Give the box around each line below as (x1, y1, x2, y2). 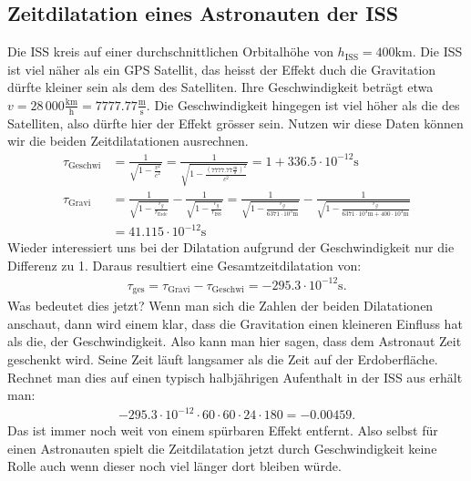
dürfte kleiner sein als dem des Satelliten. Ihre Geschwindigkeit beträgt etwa (7, 77, 434, 97)
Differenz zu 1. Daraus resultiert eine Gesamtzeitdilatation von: (7, 255, 362, 274)
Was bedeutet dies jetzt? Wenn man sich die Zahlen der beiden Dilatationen (7, 296, 434, 315)
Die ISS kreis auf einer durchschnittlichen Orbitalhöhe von (7, 42, 333, 61)
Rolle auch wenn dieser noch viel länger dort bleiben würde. (7, 456, 342, 476)
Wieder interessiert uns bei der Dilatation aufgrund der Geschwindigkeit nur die (7, 238, 455, 257)
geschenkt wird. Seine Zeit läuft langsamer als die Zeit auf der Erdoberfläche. (7, 349, 438, 368)
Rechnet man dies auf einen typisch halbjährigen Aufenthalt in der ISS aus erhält (7, 367, 463, 386)
